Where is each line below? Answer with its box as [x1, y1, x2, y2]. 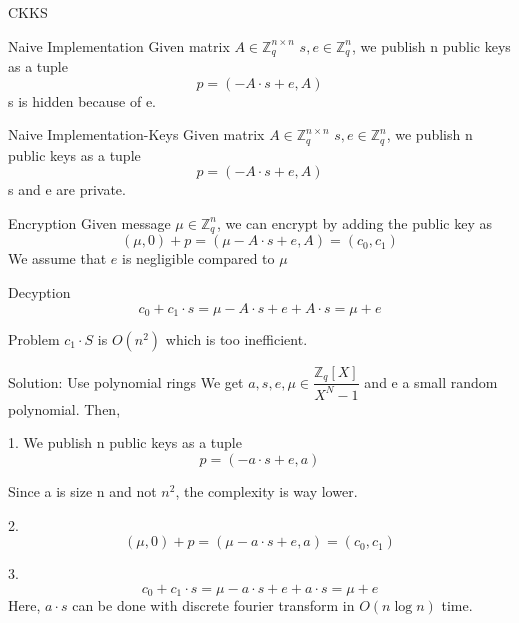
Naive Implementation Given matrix [8, 35, 230, 56]
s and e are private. [8, 179, 126, 200]
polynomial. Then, [8, 398, 121, 419]
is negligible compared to [122, 248, 275, 269]
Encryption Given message [8, 212, 171, 233]
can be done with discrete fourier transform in [72, 595, 355, 616]
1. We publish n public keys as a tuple [8, 432, 242, 453]
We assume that [8, 248, 107, 269]
